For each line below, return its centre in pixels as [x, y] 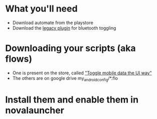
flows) [19, 59]
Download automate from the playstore [53, 23]
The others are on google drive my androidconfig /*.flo [65, 79]
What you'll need [41, 9]
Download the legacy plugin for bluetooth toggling [64, 28]
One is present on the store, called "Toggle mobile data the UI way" [82, 73]
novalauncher [35, 110]
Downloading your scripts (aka [71, 48]
